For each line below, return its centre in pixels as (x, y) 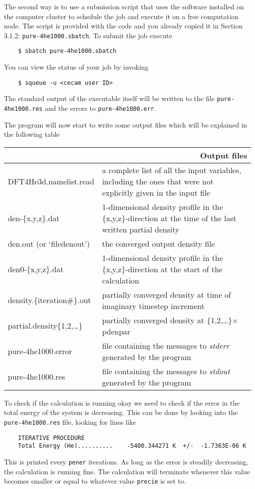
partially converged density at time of (167, 294)
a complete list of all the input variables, (172, 170)
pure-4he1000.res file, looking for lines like (70, 422)
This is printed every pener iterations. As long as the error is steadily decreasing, (126, 462)
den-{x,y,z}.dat (34, 218)
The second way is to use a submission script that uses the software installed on (124, 6)
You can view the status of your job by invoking (76, 67)
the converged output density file (159, 243)
